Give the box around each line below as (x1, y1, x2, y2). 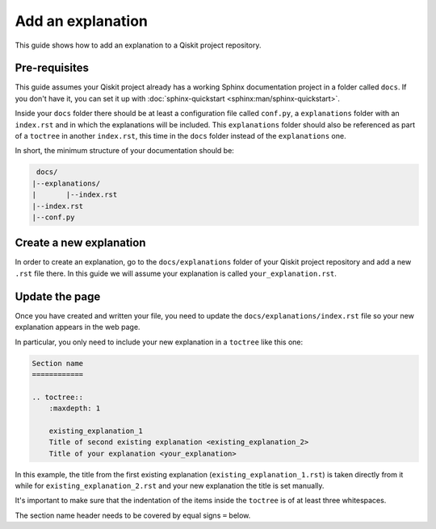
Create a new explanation (15, 236, 146, 250)
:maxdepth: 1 (48, 404, 101, 413)
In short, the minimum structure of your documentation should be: (15, 146, 234, 156)
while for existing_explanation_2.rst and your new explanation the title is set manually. (15, 481, 325, 491)
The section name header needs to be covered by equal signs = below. (15, 510, 251, 520)
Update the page (15, 289, 101, 303)
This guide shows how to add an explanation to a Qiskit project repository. (15, 40, 262, 50)
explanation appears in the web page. (15, 323, 140, 332)
